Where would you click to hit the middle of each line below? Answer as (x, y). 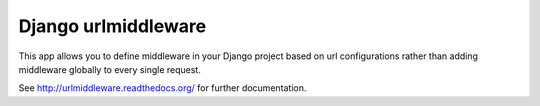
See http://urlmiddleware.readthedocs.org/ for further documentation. (162, 88)
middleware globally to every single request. (110, 69)
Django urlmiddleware (112, 26)
